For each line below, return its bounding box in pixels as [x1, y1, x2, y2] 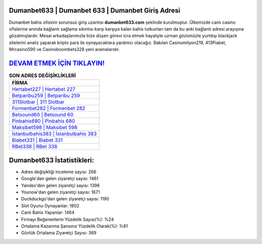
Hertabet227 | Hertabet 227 [12, 86, 75, 93]
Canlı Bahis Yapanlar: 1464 [21, 210, 75, 215]
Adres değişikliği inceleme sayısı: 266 [21, 169, 97, 175]
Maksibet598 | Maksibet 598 [12, 124, 78, 131]
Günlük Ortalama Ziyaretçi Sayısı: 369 [21, 230, 97, 236]
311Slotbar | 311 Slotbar [12, 98, 65, 105]
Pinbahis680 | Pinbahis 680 [12, 118, 75, 125]
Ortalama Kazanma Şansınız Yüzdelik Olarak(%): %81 [21, 223, 128, 229]
